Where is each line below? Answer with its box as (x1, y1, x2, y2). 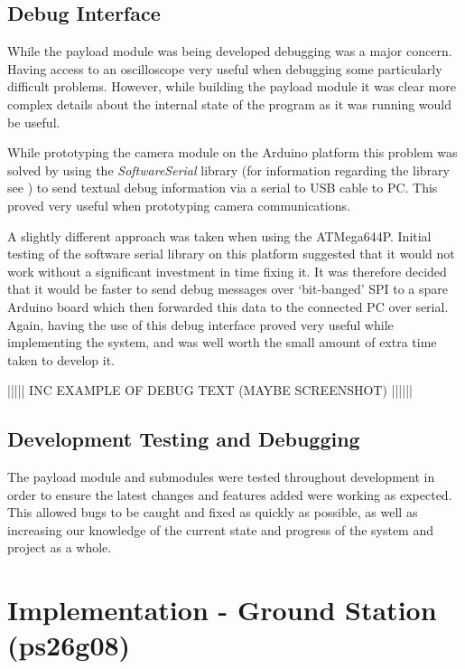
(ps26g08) (7, 627, 131, 664)
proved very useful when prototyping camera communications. (7, 195, 350, 214)
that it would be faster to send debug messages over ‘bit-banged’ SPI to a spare (7, 279, 449, 298)
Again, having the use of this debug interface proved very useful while (7, 315, 394, 334)
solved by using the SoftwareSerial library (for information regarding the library (7, 160, 450, 179)
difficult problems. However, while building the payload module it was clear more (7, 77, 456, 96)
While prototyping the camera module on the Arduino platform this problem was (7, 143, 458, 162)
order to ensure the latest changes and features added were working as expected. (7, 485, 452, 504)
